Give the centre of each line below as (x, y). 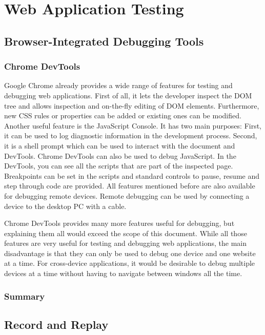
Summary (25, 296)
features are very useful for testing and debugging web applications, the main (125, 243)
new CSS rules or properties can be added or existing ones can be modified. (123, 116)
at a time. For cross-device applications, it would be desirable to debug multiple (130, 263)
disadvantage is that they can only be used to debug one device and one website (130, 253)
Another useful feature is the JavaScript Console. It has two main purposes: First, (133, 125)
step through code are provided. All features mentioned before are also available (130, 186)
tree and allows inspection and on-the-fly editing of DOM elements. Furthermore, (132, 105)
